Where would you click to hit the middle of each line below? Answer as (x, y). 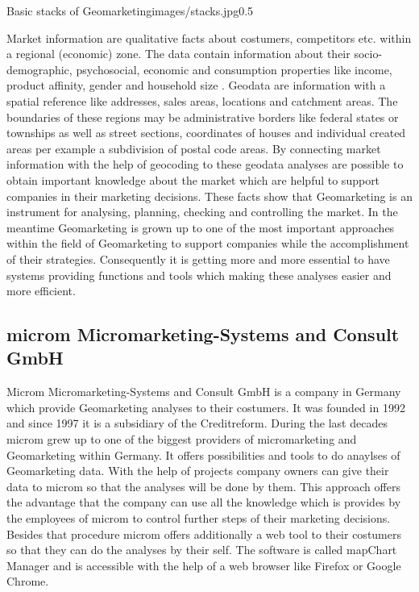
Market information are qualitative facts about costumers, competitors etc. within (209, 38)
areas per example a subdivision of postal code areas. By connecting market (194, 148)
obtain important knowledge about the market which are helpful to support (193, 179)
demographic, (39, 69)
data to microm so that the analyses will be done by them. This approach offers (203, 486)
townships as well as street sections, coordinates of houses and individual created (206, 133)
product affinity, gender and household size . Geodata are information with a (196, 85)
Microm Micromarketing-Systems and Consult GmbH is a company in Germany (204, 392)
